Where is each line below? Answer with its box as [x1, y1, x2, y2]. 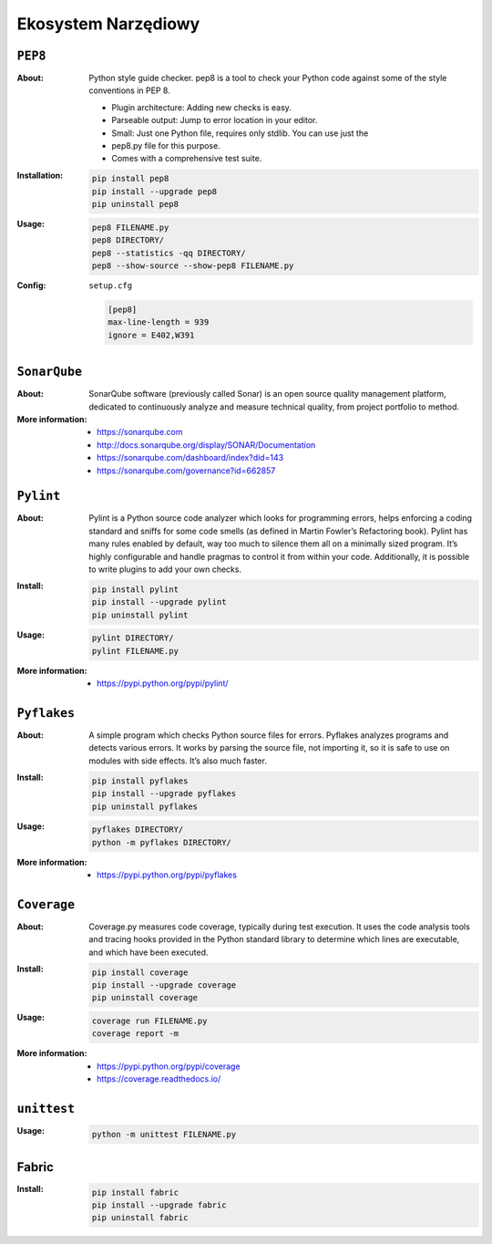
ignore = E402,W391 [108, 329, 195, 340]
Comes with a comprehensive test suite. [111, 153, 262, 164]
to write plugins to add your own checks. [88, 564, 241, 575]
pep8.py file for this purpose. [111, 140, 220, 151]
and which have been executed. [88, 947, 209, 958]
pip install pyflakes [91, 775, 189, 786]
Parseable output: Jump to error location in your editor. [111, 115, 318, 126]
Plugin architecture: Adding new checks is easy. [111, 101, 292, 113]
